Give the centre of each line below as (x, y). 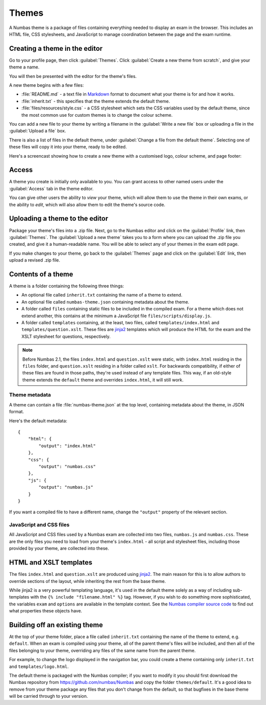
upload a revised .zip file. (35, 260)
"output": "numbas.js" (66, 487)
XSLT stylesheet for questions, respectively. (66, 336)
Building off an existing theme (56, 625)
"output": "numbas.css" (67, 466)
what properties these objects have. (46, 611)
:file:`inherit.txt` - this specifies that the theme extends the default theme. (96, 101)
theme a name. (24, 67)
